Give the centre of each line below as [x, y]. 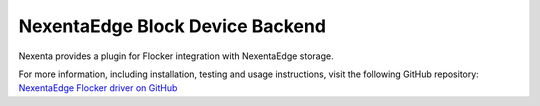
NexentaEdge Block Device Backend [172, 26]
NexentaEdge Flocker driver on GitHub [98, 88]
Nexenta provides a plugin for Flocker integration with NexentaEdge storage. [176, 56]
